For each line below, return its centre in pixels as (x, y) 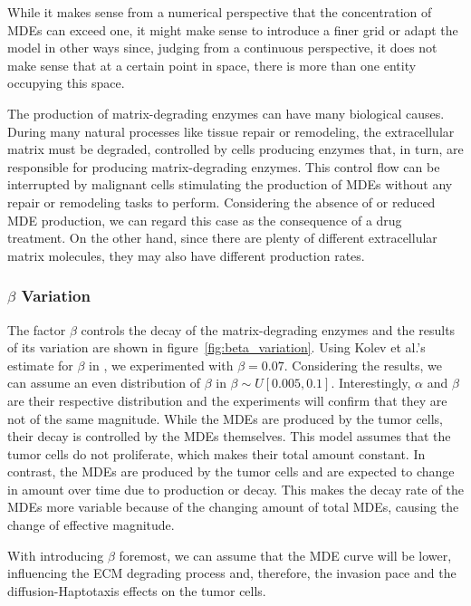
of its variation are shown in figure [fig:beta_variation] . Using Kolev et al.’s (216, 347)
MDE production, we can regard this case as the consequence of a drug (205, 220)
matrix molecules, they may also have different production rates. (186, 255)
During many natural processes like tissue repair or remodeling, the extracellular (231, 131)
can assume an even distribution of (104, 383)
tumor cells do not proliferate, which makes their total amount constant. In (216, 453)
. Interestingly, (371, 383)
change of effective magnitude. (91, 525)
